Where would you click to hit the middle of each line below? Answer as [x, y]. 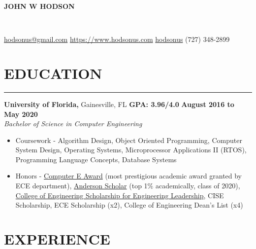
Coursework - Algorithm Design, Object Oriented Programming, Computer [129, 140]
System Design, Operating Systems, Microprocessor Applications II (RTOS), [131, 150]
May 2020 [21, 114]
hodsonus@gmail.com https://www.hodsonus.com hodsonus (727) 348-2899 [117, 39]
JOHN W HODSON [39, 6]
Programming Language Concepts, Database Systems [96, 159]
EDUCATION [53, 73]
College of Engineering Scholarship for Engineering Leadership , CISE [120, 195]
